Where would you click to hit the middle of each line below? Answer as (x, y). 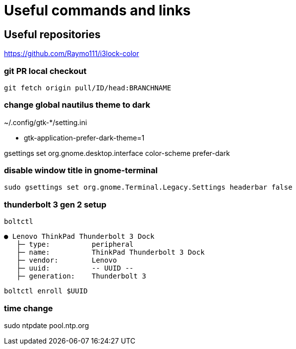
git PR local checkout (45, 71)
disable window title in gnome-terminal (81, 171)
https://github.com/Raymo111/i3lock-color (72, 54)
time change (29, 308)
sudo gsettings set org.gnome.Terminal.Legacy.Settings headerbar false (148, 187)
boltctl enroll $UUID (46, 291)
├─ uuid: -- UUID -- (75, 268)
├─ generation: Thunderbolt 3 (81, 276)
